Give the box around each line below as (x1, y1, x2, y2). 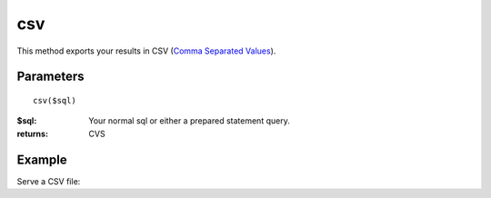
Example (16, 152, 67, 167)
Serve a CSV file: (16, 175, 81, 186)
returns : (16, 128, 49, 139)
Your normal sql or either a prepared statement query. (88, 115, 290, 126)
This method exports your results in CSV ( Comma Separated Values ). (16, 45, 276, 56)
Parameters (16, 69, 85, 84)
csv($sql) (33, 95, 76, 105)
